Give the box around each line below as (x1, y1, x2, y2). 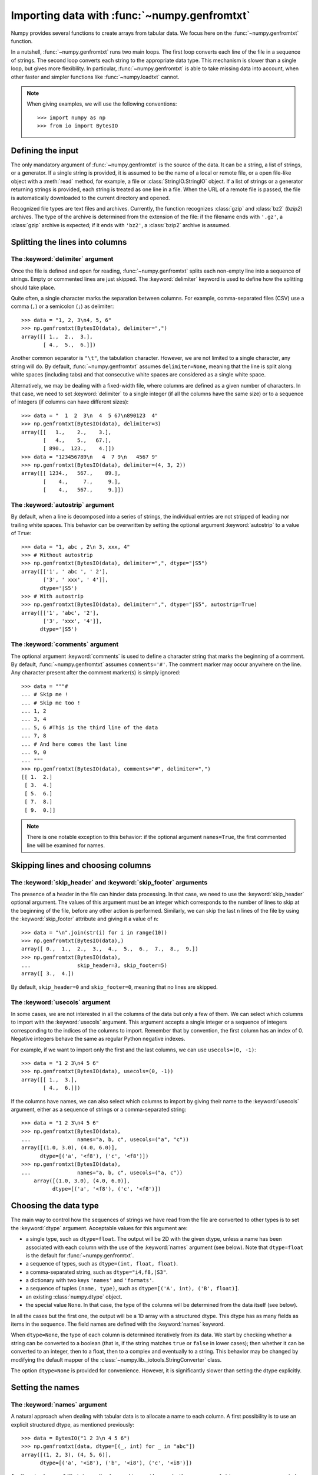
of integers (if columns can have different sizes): (11, 398, 129, 405)
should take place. (11, 284, 56, 291)
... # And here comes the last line (21, 740, 127, 748)
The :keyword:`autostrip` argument (11, 501, 114, 509)
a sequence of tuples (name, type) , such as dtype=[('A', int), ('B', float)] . (25, 1285, 240, 1292)
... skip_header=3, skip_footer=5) (21, 962, 168, 969)
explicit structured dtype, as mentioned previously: (11, 1421, 135, 1428)
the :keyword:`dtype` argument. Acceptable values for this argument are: (11, 1224, 188, 1231)
